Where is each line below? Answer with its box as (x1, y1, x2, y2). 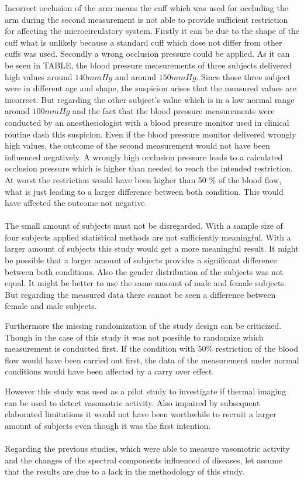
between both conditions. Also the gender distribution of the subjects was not (5, 265, 284, 277)
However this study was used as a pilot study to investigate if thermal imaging (5, 385, 286, 397)
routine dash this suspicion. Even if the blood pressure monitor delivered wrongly (5, 128, 296, 140)
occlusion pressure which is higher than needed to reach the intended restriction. (5, 162, 293, 174)
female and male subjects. (5, 300, 97, 312)
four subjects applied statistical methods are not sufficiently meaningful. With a (5, 231, 291, 243)
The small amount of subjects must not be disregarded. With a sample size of (5, 219, 283, 232)
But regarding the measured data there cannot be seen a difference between (5, 288, 276, 300)
